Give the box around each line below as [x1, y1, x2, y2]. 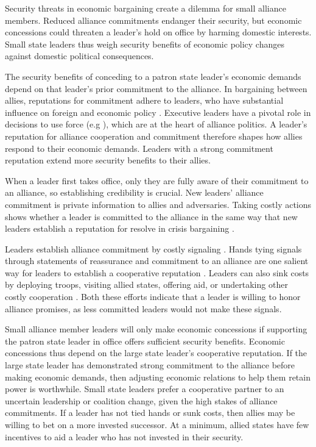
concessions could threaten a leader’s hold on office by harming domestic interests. [5, 26, 312, 38]
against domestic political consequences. [5, 49, 154, 62]
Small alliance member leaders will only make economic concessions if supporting [5, 323, 307, 335]
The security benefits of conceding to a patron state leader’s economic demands [5, 70, 301, 82]
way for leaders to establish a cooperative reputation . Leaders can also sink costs [5, 266, 309, 279]
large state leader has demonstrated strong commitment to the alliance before [5, 359, 295, 371]
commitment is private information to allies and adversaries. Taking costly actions [5, 198, 312, 210]
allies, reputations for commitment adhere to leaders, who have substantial [5, 94, 284, 107]
